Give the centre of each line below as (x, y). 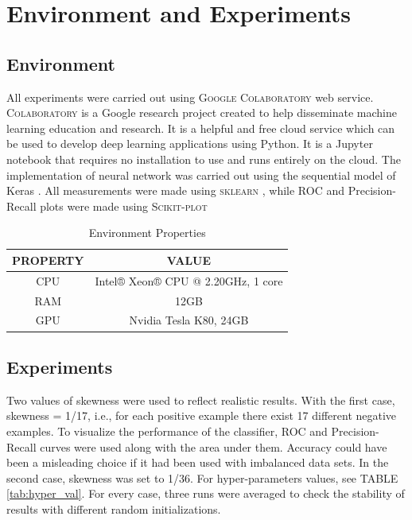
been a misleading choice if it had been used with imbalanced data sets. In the (198, 462)
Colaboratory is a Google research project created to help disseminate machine (202, 113)
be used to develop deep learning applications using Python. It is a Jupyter (190, 144)
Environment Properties (147, 233)
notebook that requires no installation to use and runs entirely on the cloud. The (204, 159)
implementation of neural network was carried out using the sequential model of (201, 175)
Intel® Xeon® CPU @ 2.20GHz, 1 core (189, 280)
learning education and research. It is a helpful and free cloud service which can (201, 128)
